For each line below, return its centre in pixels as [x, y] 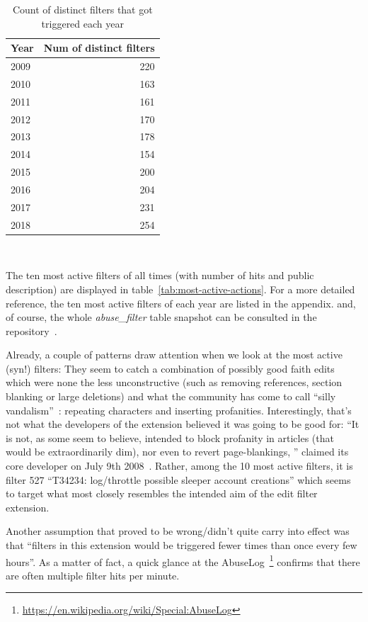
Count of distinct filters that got [82, 9]
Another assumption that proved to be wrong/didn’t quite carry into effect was [178, 531]
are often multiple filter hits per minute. [93, 575]
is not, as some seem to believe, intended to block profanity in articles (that [170, 437]
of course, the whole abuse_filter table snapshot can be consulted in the [161, 317]
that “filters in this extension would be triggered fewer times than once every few [182, 545]
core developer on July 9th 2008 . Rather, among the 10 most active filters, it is [179, 466]
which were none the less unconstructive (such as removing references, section [174, 382]
